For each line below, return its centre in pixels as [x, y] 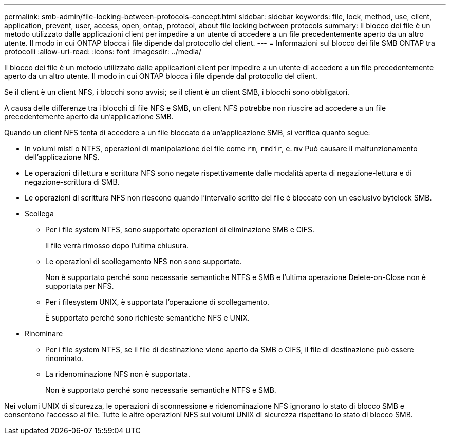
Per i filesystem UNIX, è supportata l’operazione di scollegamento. [157, 302]
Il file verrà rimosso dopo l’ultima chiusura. [117, 245]
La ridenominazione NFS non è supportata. [118, 374]
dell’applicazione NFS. [62, 157]
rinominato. [64, 358]
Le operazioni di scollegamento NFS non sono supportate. [144, 261]
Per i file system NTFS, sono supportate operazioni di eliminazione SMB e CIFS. [180, 230]
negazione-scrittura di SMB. [72, 182]
